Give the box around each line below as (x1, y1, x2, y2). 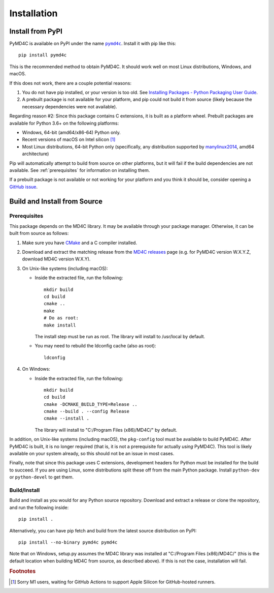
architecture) (22, 151, 49, 157)
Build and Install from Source (9, 197, 103, 205)
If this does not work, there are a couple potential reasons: (9, 80, 132, 86)
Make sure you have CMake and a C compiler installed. (22, 240, 137, 246)
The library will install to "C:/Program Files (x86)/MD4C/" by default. (35, 427, 178, 433)
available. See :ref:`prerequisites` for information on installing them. (9, 167, 150, 173)
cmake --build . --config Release (44, 408, 129, 414)
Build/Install (9, 486, 40, 493)
